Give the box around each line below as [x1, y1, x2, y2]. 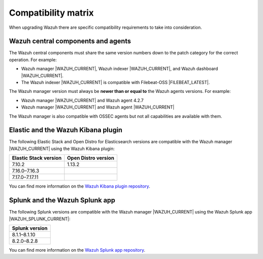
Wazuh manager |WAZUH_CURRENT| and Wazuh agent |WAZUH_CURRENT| [21, 104, 175, 110]
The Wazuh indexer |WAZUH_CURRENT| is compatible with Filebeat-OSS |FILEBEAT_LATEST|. [21, 80, 210, 86]
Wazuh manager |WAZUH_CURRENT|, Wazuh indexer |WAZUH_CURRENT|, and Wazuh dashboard [21, 66, 218, 72]
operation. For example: [9, 57, 57, 63]
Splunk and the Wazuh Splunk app [9, 196, 115, 205]
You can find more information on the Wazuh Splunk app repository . [9, 247, 146, 253]
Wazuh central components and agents [9, 37, 131, 45]
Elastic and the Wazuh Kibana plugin [9, 126, 123, 134]
